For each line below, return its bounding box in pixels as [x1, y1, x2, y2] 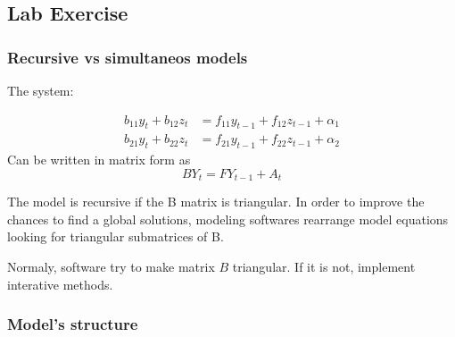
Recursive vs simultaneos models [7, 46, 248, 68]
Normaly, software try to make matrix [7, 257, 215, 276]
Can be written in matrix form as [7, 150, 191, 169]
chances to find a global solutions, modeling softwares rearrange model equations [7, 209, 449, 228]
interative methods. [7, 274, 113, 293]
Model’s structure [7, 313, 138, 335]
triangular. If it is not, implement [232, 257, 416, 276]
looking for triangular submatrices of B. [7, 227, 224, 246]
